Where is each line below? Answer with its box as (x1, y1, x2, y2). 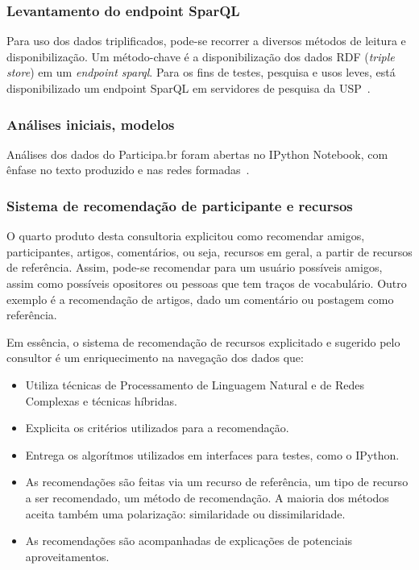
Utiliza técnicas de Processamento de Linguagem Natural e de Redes (25, 376, 364, 393)
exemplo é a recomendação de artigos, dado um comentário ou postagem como (6, 290, 394, 307)
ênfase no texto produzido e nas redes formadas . (6, 161, 250, 178)
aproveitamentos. (25, 547, 110, 564)
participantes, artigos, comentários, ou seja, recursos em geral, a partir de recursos (6, 243, 413, 260)
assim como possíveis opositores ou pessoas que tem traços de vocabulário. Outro (6, 275, 407, 291)
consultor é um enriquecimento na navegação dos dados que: (6, 349, 304, 366)
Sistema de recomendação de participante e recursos (6, 195, 353, 215)
